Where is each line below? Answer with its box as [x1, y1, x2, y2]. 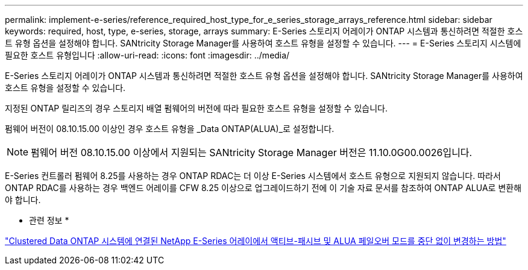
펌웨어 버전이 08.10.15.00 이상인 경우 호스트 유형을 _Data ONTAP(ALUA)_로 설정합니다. [5, 124, 335, 134]
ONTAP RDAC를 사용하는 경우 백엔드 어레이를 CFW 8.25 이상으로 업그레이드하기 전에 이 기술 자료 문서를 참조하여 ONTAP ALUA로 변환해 [5, 183, 522, 193]
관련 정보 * [29, 215, 69, 225]
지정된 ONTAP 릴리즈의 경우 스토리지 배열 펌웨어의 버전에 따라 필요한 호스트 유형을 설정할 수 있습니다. [5, 103, 388, 113]
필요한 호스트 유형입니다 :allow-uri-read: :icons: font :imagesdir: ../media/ [5, 50, 290, 60]
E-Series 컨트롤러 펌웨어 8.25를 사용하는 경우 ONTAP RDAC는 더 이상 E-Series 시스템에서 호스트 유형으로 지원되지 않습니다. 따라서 [5, 171, 501, 181]
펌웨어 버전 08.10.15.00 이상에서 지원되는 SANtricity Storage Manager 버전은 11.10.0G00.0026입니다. [31, 146, 473, 159]
